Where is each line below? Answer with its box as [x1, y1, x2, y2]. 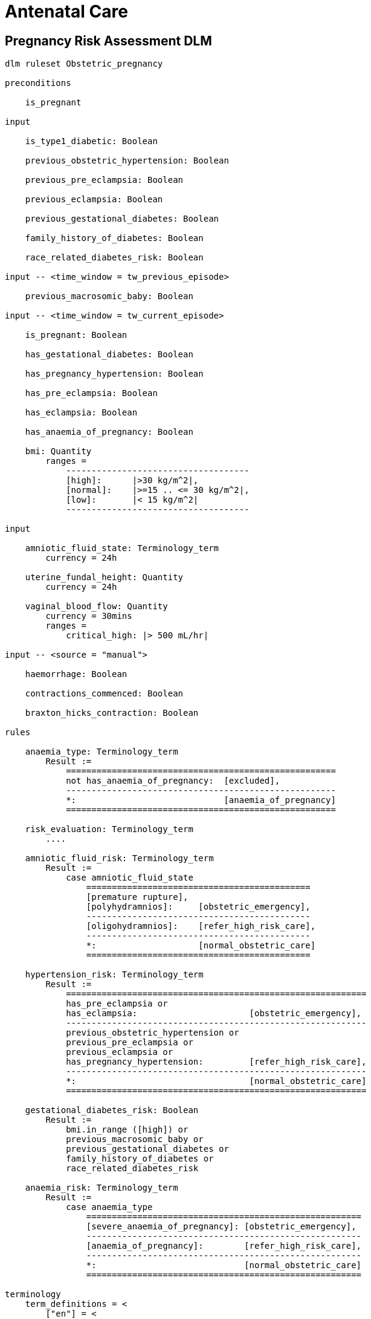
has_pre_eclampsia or [66, 999, 168, 1009]
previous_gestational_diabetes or [66, 1144, 229, 1154]
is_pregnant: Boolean [25, 330, 127, 340]
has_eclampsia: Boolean [25, 408, 138, 418]
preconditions [5, 78, 71, 88]
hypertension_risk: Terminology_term [25, 970, 204, 980]
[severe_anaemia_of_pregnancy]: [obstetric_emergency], [86, 1221, 356, 1232]
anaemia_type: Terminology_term [25, 747, 178, 757]
